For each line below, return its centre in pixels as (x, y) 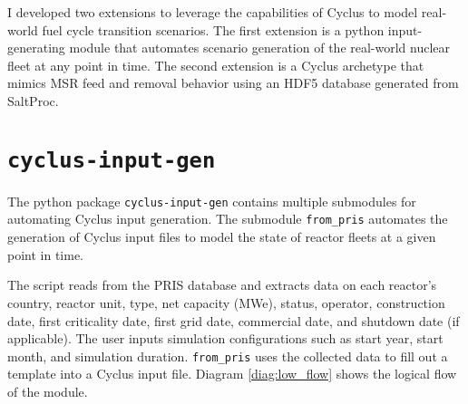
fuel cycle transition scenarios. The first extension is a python (213, 29)
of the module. (48, 391)
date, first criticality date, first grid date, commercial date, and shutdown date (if (234, 320)
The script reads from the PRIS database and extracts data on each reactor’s (222, 285)
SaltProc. (33, 100)
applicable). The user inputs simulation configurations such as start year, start (225, 338)
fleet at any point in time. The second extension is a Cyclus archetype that (216, 65)
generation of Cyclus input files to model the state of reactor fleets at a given (222, 237)
